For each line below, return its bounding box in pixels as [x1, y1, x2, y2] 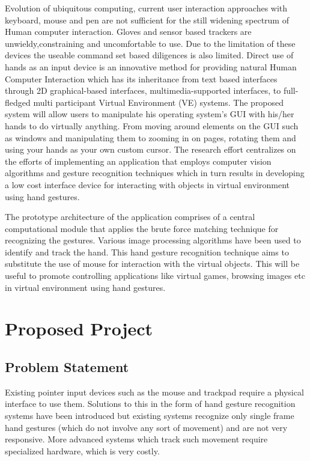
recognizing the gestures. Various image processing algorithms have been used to [5, 234, 301, 246]
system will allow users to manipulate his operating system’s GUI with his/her [5, 108, 294, 120]
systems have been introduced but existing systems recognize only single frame [5, 409, 294, 422]
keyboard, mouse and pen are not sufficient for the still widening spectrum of [5, 13, 289, 26]
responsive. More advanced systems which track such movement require [5, 433, 268, 445]
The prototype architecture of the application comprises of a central [5, 210, 255, 223]
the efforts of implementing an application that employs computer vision [5, 154, 272, 167]
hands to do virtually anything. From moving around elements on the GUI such [5, 119, 299, 132]
